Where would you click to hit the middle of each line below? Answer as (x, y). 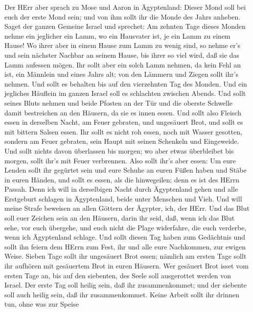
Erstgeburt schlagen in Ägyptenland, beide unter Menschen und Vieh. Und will (123, 198)
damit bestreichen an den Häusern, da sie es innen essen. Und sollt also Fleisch (123, 112)
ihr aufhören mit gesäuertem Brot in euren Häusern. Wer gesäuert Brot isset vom (126, 266)
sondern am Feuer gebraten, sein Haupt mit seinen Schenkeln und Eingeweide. (122, 141)
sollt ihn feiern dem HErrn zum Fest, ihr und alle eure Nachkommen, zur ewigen (125, 246)
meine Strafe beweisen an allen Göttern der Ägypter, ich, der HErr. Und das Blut (127, 208)
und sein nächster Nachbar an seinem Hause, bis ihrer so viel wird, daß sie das (122, 55)
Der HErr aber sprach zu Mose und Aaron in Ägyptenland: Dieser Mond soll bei (125, 7)
